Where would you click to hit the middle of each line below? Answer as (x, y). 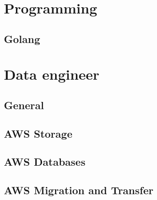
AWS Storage (38, 133)
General (24, 105)
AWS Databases (45, 162)
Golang (22, 38)
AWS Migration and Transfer (79, 190)
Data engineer (52, 74)
